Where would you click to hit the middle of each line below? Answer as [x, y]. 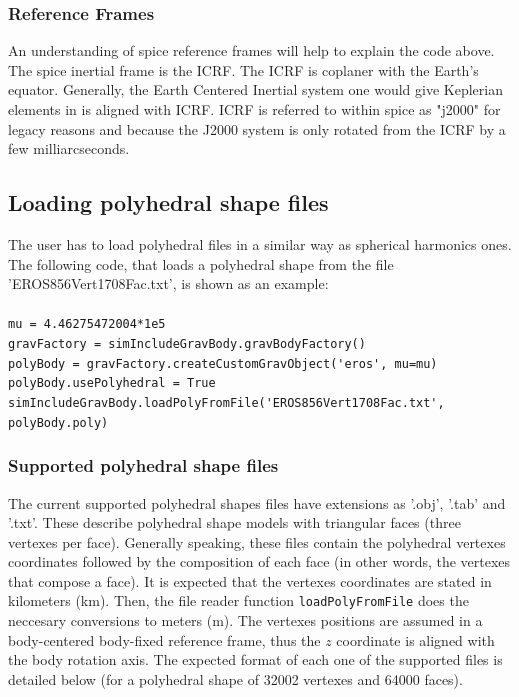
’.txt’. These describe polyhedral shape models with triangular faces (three [234, 522]
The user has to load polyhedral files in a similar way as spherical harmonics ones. [260, 243]
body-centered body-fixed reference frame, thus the [164, 639]
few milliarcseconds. [69, 148]
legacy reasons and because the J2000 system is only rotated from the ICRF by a [257, 128]
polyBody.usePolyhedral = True [112, 383]
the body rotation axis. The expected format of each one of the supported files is [255, 659]
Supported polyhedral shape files [143, 465]
